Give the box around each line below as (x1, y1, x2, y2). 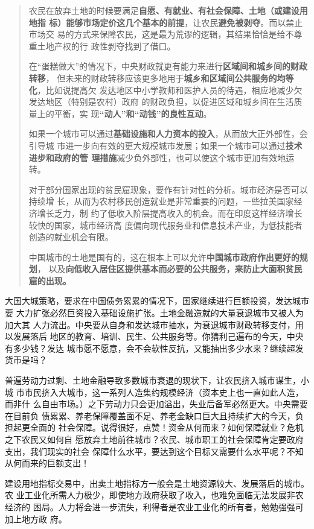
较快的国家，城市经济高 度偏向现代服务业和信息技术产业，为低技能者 (28, 218, 303, 231)
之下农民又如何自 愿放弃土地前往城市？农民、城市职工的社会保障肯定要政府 (5, 433, 304, 445)
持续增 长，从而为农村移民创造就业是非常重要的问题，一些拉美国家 (28, 195, 294, 207)
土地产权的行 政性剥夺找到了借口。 (37, 39, 176, 52)
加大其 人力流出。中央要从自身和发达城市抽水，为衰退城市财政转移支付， (5, 318, 295, 331)
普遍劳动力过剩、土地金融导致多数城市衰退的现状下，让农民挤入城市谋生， (5, 374, 301, 387)
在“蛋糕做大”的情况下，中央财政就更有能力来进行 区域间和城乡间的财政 (28, 60, 308, 72)
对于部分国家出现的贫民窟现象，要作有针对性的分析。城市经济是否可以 (28, 183, 308, 195)
